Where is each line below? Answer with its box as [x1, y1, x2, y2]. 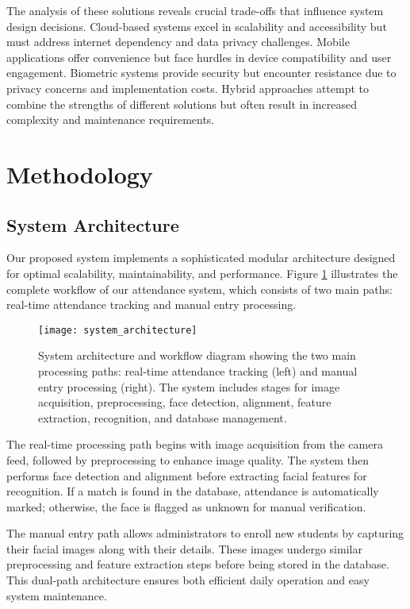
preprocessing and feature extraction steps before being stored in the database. [6, 556, 389, 572]
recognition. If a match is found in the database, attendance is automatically [6, 483, 379, 499]
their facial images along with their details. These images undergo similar [6, 540, 362, 557]
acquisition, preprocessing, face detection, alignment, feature [38, 394, 331, 410]
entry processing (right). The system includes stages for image [38, 378, 340, 395]
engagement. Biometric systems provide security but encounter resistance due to [6, 64, 397, 81]
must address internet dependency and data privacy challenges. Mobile [6, 33, 350, 50]
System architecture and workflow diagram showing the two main [38, 347, 356, 364]
